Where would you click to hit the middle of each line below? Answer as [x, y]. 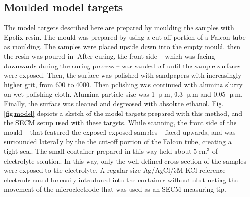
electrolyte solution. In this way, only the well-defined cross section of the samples [125, 160]
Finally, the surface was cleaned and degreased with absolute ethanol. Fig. [114, 103]
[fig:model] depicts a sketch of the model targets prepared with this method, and [123, 113]
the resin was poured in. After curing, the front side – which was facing [110, 56]
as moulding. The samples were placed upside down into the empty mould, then [122, 46]
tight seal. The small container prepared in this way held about [98, 151]
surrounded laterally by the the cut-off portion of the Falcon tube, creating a [118, 141]
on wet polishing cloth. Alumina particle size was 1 [80, 94]
